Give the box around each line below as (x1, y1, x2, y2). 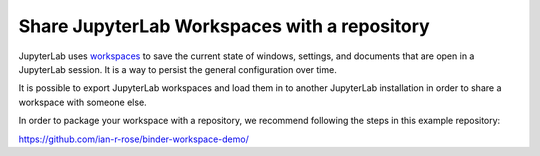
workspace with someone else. (18, 96, 147, 108)
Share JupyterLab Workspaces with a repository (18, 15, 430, 37)
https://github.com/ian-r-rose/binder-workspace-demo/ (18, 133, 249, 145)
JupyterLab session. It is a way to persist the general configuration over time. (18, 63, 337, 75)
